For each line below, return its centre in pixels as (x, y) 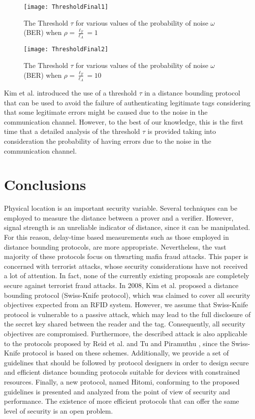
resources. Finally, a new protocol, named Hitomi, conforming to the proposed (122, 381)
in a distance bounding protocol (192, 92)
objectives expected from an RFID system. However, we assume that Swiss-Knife (126, 305)
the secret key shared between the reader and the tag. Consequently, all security (125, 324)
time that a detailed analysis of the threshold (72, 131)
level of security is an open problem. (59, 410)
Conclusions (45, 184)
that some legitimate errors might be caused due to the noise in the (106, 112)
